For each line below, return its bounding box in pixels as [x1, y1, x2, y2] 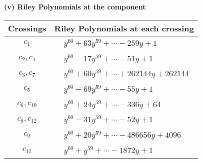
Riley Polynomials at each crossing [54, 22, 194, 34]
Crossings [8, 22, 46, 34]
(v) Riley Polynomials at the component [4, 1, 146, 11]
